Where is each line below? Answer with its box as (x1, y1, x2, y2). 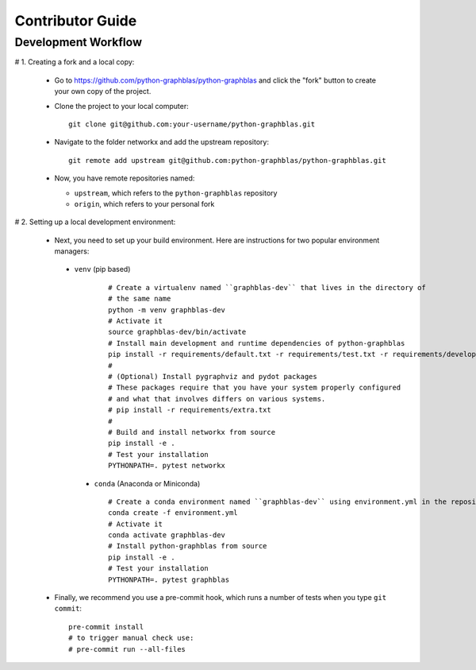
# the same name (108, 294, 171, 304)
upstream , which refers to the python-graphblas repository (74, 188, 278, 198)
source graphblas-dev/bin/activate (108, 327, 247, 337)
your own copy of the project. (54, 87, 152, 96)
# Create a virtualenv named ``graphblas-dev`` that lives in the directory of (108, 283, 426, 292)
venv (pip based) (74, 265, 131, 274)
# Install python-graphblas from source (108, 541, 267, 551)
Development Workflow (14, 35, 143, 49)
